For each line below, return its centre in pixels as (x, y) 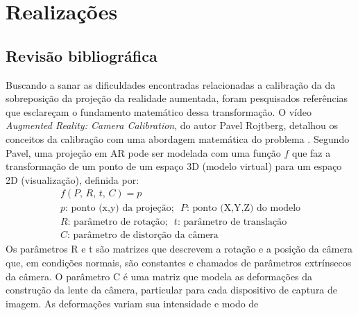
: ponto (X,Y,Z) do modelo (244, 208)
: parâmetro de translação (232, 222)
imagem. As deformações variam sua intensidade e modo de (132, 303)
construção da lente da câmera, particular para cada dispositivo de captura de (172, 290)
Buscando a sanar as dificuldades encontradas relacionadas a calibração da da (171, 84)
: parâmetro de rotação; (118, 222)
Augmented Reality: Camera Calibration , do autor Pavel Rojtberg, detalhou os (172, 125)
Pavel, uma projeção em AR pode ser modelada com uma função (143, 152)
